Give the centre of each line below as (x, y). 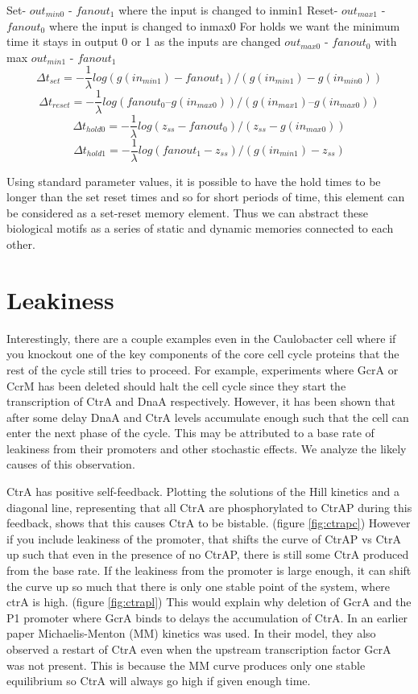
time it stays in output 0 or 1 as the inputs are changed (144, 41)
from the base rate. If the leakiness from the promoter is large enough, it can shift (209, 570)
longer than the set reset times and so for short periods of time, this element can (206, 197)
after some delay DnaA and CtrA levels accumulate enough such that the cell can (208, 417)
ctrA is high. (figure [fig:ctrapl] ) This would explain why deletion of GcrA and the (209, 602)
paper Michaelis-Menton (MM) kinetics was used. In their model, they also (191, 633)
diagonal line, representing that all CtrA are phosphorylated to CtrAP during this (209, 507)
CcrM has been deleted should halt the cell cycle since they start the (176, 385)
